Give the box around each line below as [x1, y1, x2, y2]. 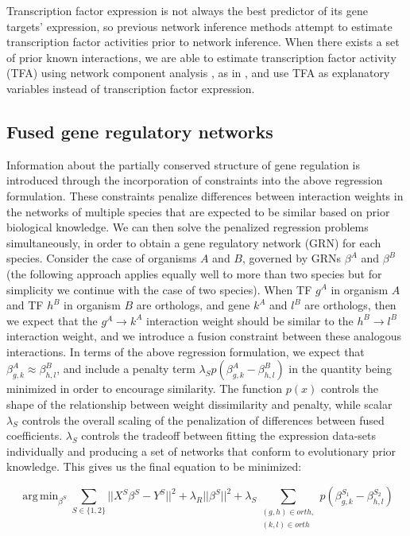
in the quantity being [288, 360, 392, 377]
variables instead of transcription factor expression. [6, 80, 255, 96]
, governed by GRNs [242, 250, 342, 266]
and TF [6, 297, 44, 313]
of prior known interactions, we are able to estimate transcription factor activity [6, 49, 396, 65]
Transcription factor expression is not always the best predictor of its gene [6, 2, 368, 18]
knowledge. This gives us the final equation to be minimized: [6, 458, 302, 475]
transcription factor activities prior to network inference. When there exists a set [6, 33, 400, 50]
